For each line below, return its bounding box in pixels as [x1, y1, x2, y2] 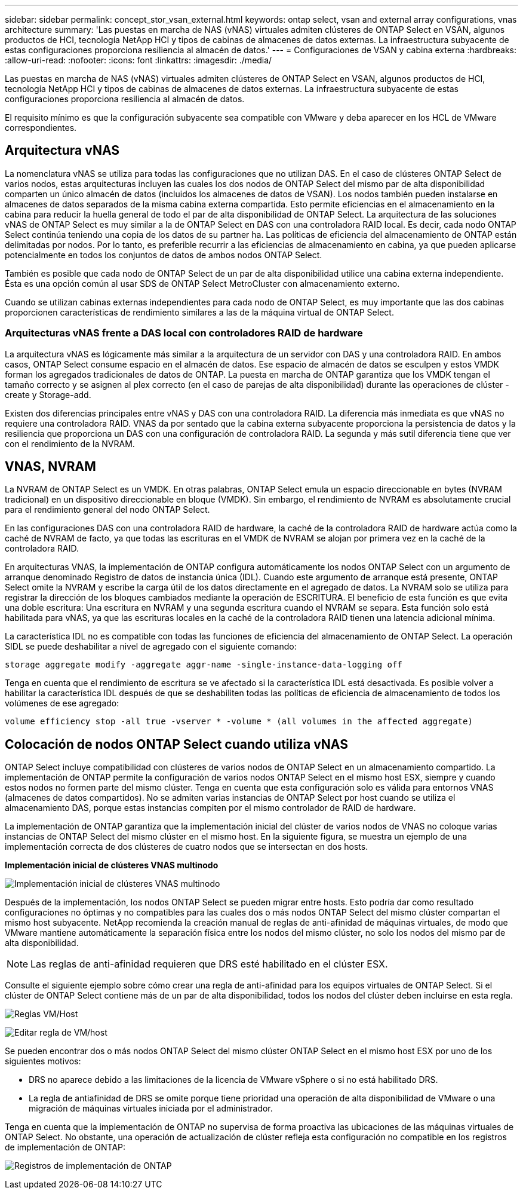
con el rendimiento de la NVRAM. [5, 438, 135, 449]
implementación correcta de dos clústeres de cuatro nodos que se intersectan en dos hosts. [5, 841, 368, 852]
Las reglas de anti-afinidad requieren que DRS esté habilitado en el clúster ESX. [30, 958, 388, 970]
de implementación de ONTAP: [5, 1142, 126, 1153]
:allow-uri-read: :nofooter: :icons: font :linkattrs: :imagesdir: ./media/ [5, 55, 272, 65]
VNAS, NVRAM [5, 459, 96, 474]
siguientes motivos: [5, 1056, 81, 1067]
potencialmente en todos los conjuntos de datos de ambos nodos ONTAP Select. [5, 249, 322, 260]
